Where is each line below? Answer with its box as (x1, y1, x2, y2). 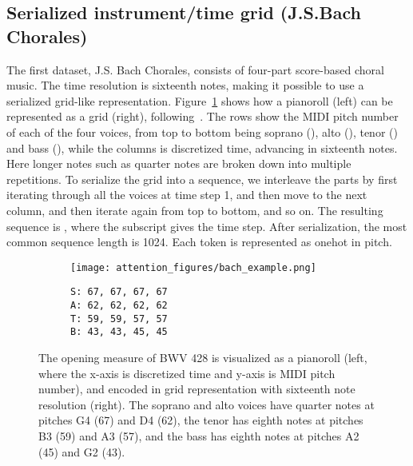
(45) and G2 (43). (38, 443, 125, 460)
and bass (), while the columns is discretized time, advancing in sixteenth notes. (6, 139, 398, 156)
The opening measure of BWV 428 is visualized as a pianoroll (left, (38, 349, 367, 365)
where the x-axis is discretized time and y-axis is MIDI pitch (38, 364, 336, 381)
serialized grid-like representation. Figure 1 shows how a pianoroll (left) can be (6, 92, 393, 109)
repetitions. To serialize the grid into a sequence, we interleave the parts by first (6, 170, 398, 187)
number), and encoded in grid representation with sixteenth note (38, 380, 355, 397)
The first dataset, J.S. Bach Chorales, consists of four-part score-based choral (6, 61, 384, 78)
